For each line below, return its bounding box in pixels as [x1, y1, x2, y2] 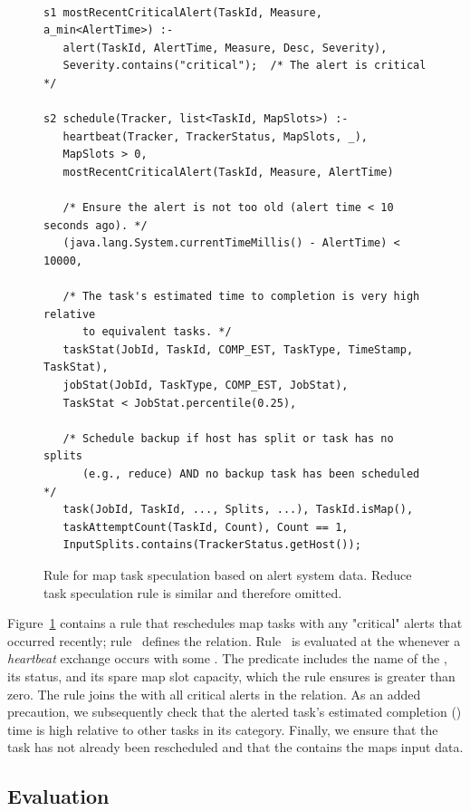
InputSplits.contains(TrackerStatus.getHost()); [62, 538, 361, 552]
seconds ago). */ [43, 218, 148, 232]
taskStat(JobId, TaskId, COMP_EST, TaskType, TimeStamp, [62, 343, 414, 356]
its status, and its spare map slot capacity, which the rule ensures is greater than [7, 666, 456, 685]
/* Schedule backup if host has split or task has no [62, 431, 394, 445]
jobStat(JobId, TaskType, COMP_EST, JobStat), [62, 379, 349, 392]
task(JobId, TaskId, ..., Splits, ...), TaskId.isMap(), [62, 503, 414, 517]
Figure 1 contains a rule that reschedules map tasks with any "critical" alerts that [7, 613, 463, 632]
